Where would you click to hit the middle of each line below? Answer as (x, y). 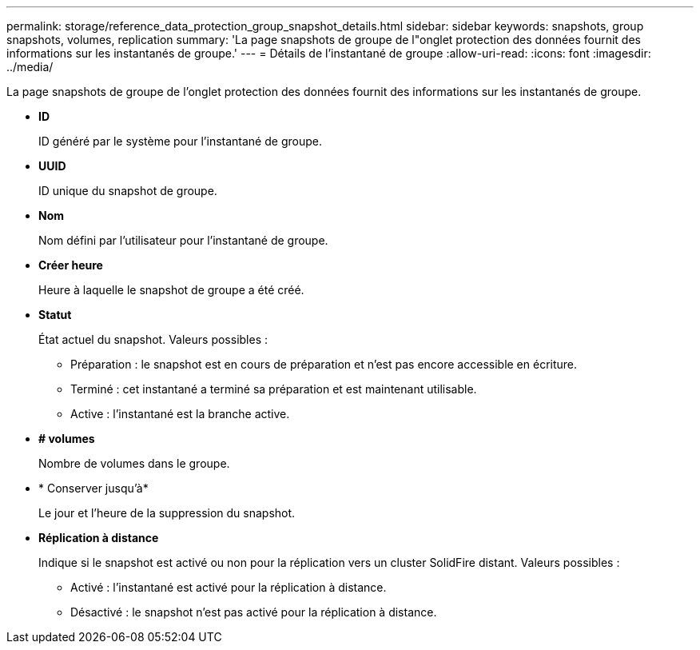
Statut (55, 315)
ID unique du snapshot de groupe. (128, 191)
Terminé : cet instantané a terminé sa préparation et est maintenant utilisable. (274, 389)
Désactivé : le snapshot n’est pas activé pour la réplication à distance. (254, 612)
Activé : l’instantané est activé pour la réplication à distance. (229, 587)
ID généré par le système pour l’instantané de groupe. (180, 141)
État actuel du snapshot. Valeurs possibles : (153, 339)
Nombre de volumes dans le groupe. (134, 463)
